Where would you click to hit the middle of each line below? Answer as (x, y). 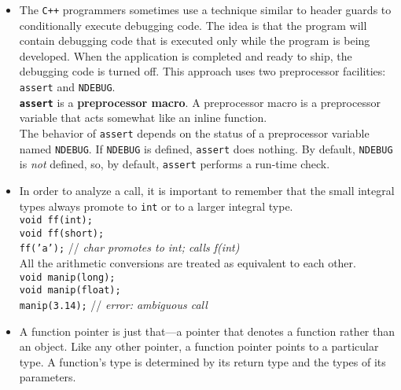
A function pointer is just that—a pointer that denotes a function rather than (207, 331)
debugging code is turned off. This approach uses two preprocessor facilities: (202, 71)
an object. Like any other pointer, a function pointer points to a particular (199, 346)
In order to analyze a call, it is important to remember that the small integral (207, 190)
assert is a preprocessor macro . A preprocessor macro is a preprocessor (200, 102)
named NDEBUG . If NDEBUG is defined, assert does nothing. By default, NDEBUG (206, 148)
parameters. (48, 377)
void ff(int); (56, 221)
